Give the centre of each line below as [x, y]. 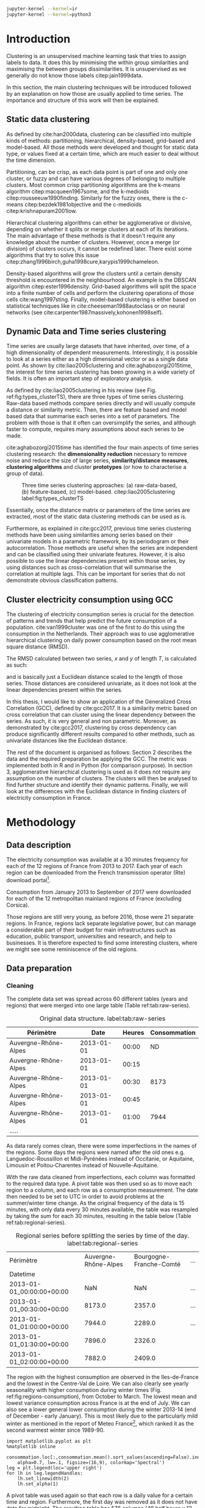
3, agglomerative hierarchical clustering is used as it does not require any [99, 772]
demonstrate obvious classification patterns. [62, 581]
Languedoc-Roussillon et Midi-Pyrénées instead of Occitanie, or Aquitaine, [100, 1159]
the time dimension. [31, 160]
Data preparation [39, 969]
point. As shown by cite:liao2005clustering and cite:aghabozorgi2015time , [99, 366]
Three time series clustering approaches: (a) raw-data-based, [99, 485]
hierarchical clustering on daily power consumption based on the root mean [102, 640]
